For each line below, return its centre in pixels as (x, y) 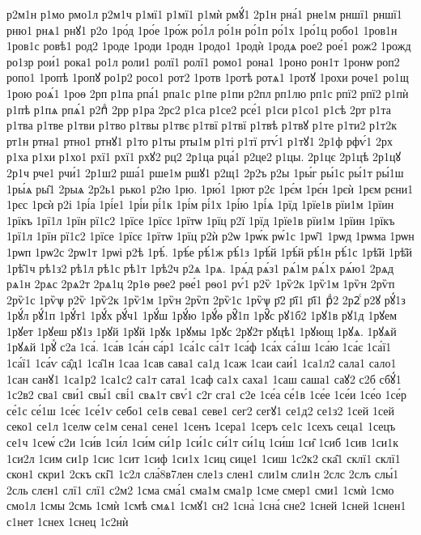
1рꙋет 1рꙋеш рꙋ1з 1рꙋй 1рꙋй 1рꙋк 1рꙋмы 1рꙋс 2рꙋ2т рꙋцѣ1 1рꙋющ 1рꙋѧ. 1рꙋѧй (202, 331)
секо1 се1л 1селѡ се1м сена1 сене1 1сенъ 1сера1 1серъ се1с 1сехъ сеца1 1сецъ (201, 426)
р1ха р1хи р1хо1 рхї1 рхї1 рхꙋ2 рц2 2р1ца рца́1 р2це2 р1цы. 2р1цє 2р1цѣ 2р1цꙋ (204, 157)
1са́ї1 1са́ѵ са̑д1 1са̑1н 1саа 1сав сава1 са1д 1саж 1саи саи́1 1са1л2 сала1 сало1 (202, 363)
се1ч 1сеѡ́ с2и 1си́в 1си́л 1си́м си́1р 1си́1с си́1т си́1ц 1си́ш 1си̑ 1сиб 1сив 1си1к (203, 442)
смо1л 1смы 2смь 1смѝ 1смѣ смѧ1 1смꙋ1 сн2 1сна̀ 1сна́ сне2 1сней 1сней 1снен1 (206, 505)
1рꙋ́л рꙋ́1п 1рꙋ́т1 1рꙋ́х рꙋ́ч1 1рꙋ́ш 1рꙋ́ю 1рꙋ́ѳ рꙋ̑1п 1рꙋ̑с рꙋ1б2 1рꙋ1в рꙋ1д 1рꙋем (202, 315)
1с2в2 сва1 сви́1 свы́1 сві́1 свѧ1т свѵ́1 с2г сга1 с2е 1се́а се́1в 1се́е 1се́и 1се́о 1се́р (206, 395)
